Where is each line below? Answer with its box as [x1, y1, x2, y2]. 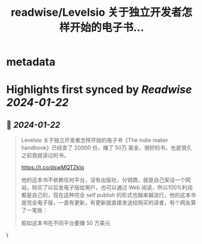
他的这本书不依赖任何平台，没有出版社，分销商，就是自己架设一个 [21, 176, 186, 183]
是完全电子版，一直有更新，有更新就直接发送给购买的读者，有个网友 [21, 199, 191, 206]
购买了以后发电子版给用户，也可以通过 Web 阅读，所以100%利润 [31, 184, 193, 191]
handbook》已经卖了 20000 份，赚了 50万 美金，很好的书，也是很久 [21, 144, 192, 151]
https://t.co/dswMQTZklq [21, 164, 85, 171]
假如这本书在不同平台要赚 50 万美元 [21, 219, 111, 227]
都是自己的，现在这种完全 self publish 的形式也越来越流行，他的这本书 [21, 191, 197, 199]
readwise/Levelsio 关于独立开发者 [11, 5, 182, 19]
